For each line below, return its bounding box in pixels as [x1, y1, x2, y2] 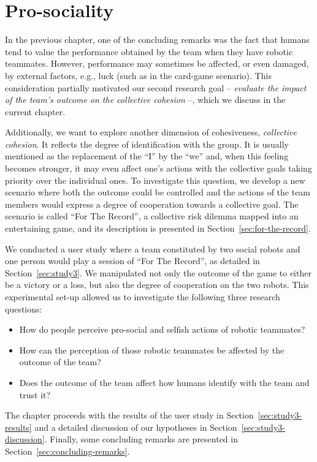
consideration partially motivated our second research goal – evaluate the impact [5, 81, 307, 94]
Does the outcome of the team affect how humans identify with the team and [19, 376, 310, 388]
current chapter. [5, 105, 66, 118]
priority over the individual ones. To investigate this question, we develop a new [5, 173, 305, 186]
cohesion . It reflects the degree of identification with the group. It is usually [5, 137, 289, 150]
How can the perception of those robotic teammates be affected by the [19, 343, 285, 356]
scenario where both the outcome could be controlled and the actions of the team [5, 186, 311, 199]
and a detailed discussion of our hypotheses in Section [34, 420, 237, 433]
